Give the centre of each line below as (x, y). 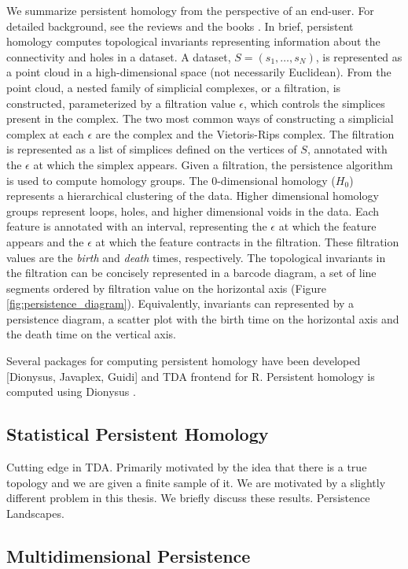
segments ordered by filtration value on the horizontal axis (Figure (167, 288)
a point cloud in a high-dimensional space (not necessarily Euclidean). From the (199, 72)
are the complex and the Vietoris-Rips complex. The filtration (245, 133)
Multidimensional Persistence (129, 555)
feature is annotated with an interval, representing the (137, 226)
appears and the (45, 241)
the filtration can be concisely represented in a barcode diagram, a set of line (191, 273)
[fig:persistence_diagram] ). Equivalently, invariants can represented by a (180, 303)
